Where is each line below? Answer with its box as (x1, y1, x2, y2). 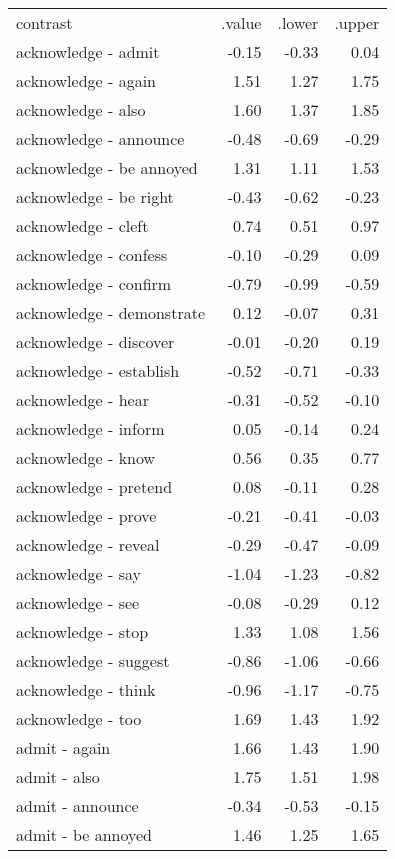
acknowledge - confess (16, 243, 168, 266)
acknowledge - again (16, 69, 156, 92)
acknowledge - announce (16, 127, 185, 150)
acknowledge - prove (16, 504, 157, 527)
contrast (16, 11, 73, 34)
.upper (334, 11, 380, 34)
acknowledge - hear (16, 388, 149, 411)
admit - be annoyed (16, 823, 153, 846)
